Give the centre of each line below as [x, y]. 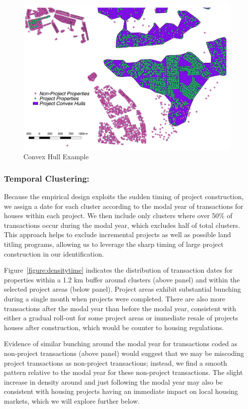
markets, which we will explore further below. [72, 400]
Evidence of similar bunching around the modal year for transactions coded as [121, 344]
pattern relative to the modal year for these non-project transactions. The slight [124, 372]
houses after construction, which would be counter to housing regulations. [114, 327]
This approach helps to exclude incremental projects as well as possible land [118, 234]
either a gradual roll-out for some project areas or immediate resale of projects [121, 318]
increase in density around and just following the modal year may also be [113, 381]
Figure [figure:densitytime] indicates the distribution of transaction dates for [118, 270]
